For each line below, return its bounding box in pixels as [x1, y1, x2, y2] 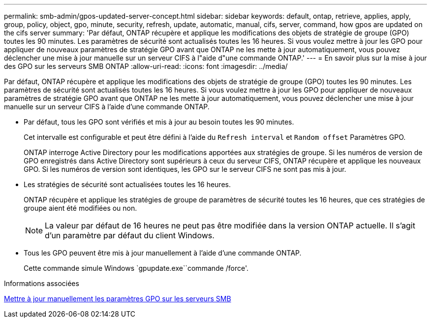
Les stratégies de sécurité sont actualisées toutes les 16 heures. [24, 180, 231, 189]
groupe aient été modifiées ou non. [24, 204, 137, 212]
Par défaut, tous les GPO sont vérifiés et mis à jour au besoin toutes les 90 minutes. [24, 118, 294, 126]
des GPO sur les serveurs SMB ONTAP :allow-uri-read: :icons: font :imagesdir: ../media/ [4, 62, 288, 70]
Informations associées [4, 279, 79, 288]
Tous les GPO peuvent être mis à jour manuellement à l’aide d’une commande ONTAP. [24, 249, 302, 257]
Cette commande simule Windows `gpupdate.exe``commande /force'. [24, 264, 248, 272]
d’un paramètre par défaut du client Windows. [45, 230, 215, 240]
